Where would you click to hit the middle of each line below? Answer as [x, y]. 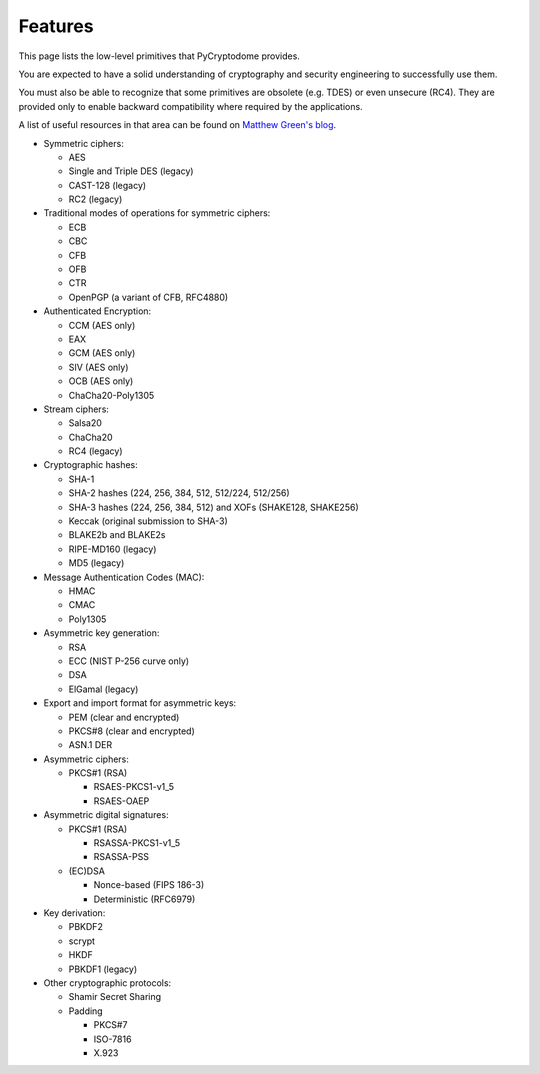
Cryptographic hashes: [91, 465]
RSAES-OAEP [121, 801]
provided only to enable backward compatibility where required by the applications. [191, 106]
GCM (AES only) [102, 353]
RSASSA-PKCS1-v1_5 [137, 843]
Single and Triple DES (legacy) [131, 171]
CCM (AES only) [102, 325]
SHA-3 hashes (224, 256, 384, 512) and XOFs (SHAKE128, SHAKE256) [213, 507]
